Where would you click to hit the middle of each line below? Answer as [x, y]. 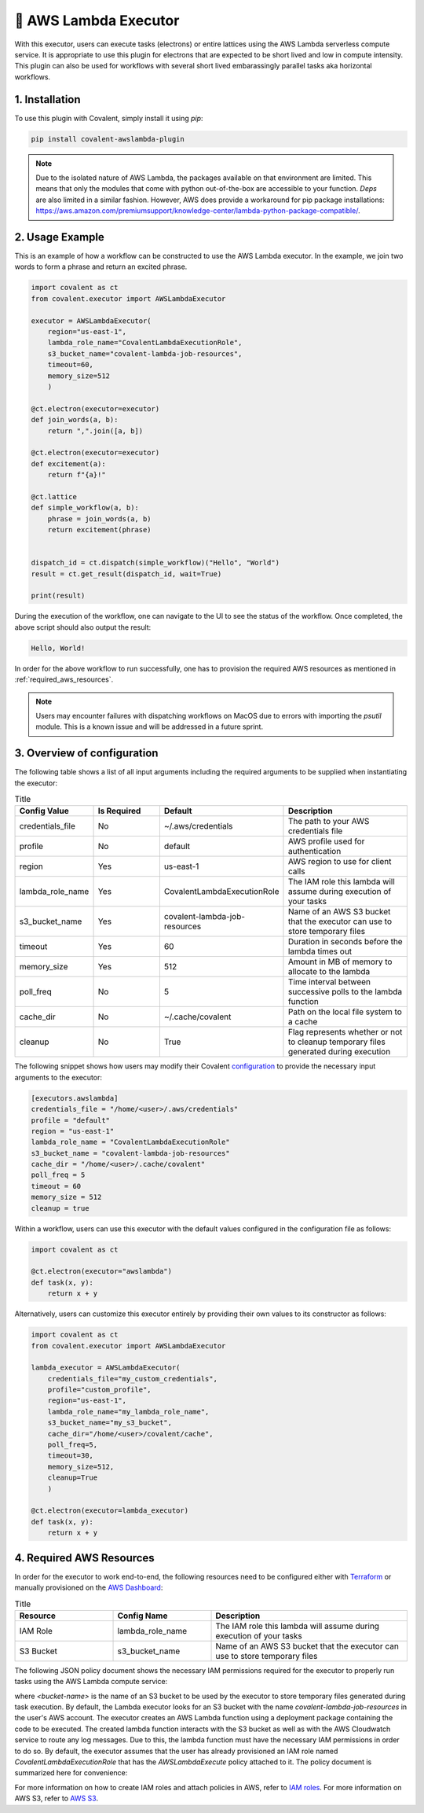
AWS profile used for [326, 841]
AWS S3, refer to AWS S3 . [56, 1798]
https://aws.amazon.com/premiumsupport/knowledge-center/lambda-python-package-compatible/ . [198, 211]
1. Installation [48, 99]
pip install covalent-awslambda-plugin [108, 139]
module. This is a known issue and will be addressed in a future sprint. [149, 726]
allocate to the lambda [329, 972]
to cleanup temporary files [337, 1042]
